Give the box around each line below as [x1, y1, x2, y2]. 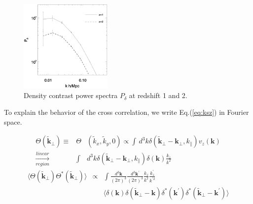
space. [4, 116, 22, 127]
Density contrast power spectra [24, 90, 118, 101]
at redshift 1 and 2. [129, 90, 187, 101]
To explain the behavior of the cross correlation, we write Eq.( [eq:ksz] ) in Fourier [4, 106, 249, 117]
